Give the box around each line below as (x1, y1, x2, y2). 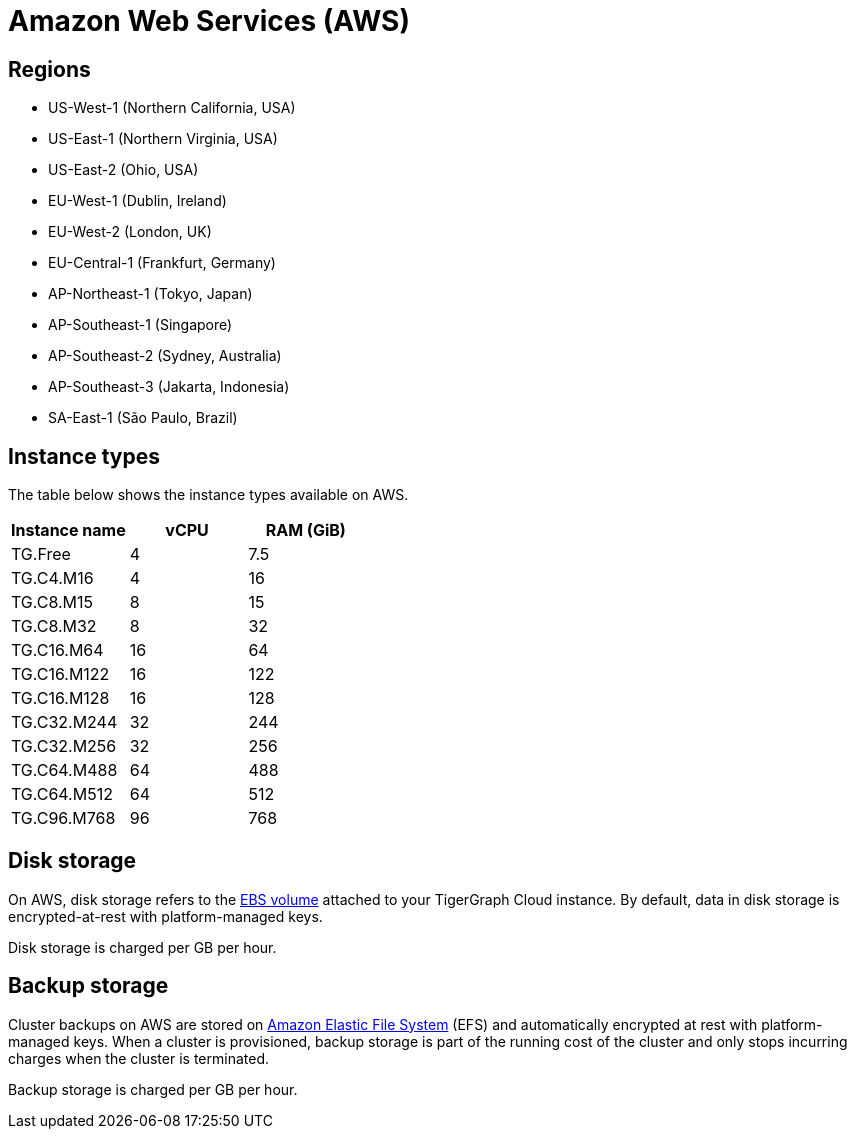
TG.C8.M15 (11, 592, 93, 613)
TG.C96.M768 (11, 808, 116, 829)
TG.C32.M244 (11, 712, 118, 733)
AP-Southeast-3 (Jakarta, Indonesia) (48, 378, 290, 396)
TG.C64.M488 (11, 760, 118, 781)
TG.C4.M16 (11, 568, 94, 589)
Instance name (11, 520, 126, 541)
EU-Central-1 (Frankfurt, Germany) (48, 254, 276, 272)
